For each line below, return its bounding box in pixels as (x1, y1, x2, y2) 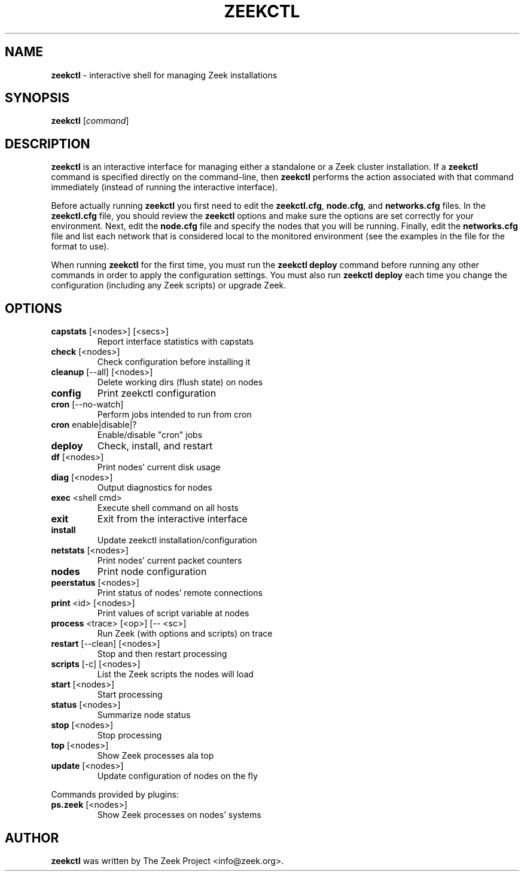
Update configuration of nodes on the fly (97, 771, 258, 781)
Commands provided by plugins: (51, 789, 179, 800)
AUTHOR (5, 830, 59, 845)
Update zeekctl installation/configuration (97, 535, 257, 546)
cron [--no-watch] (51, 399, 124, 410)
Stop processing (97, 730, 162, 741)
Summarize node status (97, 710, 191, 720)
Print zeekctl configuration (97, 387, 217, 400)
